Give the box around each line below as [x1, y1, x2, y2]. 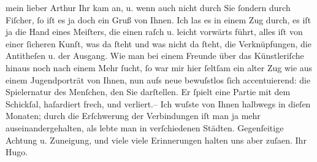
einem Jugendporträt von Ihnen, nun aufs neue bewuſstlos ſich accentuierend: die [6, 73, 311, 86]
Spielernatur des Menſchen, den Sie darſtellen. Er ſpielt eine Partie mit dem [6, 85, 291, 98]
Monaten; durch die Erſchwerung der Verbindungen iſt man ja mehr [6, 109, 261, 122]
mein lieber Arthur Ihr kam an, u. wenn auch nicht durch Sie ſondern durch [6, 1, 291, 13]
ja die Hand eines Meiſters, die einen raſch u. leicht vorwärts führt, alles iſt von [6, 25, 303, 38]
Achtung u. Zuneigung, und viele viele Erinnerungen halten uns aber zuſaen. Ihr [6, 133, 307, 146]
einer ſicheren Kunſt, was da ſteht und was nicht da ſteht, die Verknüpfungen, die [6, 37, 311, 50]
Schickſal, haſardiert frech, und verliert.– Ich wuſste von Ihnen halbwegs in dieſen [6, 97, 311, 110]
